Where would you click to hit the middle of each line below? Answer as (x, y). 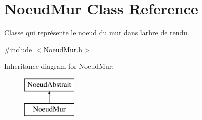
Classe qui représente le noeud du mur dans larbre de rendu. (97, 32)
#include (18, 49)
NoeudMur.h (63, 49)
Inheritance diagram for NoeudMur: (59, 66)
